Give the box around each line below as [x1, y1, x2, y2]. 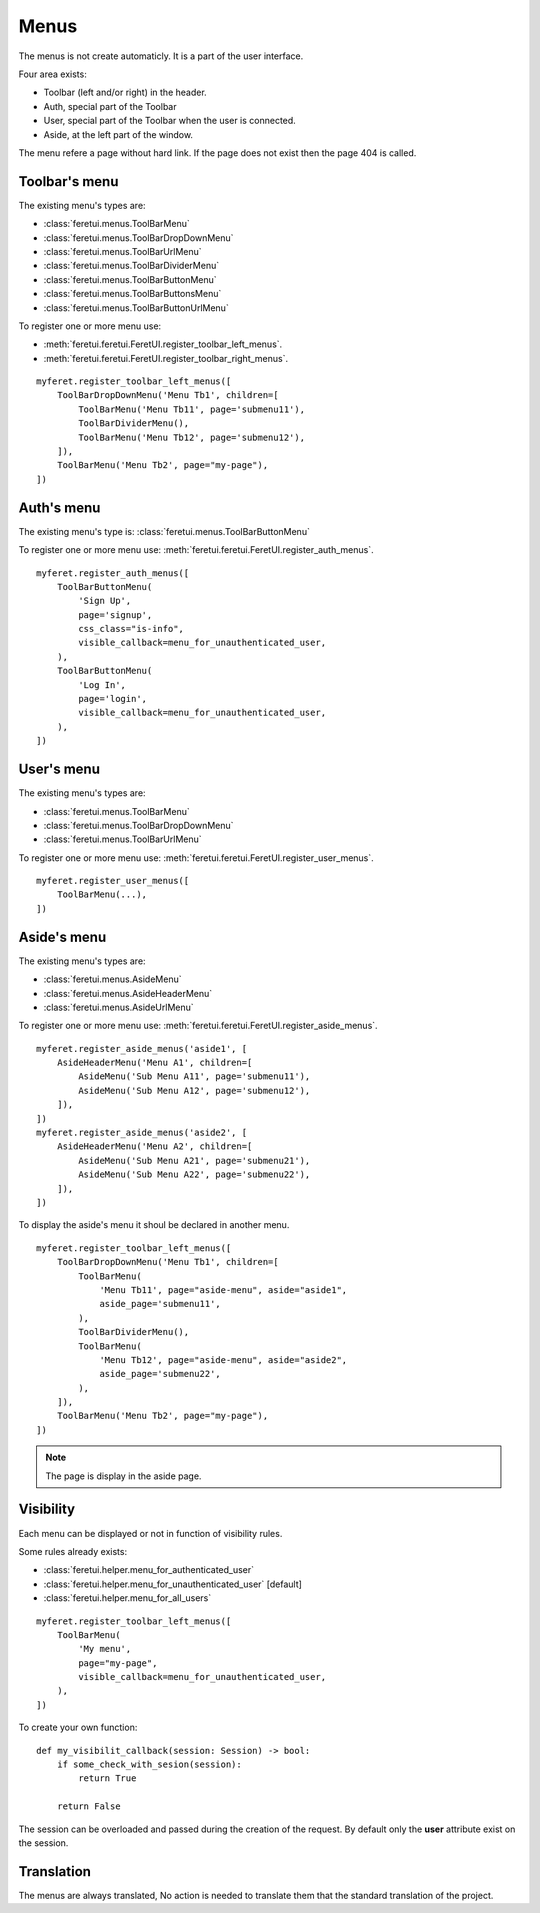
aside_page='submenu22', [99, 1368, 222, 1380]
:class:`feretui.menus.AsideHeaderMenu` [43, 987, 213, 999]
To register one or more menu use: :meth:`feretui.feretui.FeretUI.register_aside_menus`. [18, 1020, 379, 1032]
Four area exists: [18, 68, 87, 80]
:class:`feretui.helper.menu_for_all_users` [43, 1592, 212, 1604]
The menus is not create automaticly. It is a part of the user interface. [18, 50, 304, 62]
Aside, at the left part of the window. [43, 128, 194, 140]
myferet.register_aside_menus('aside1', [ [36, 1043, 248, 1054]
